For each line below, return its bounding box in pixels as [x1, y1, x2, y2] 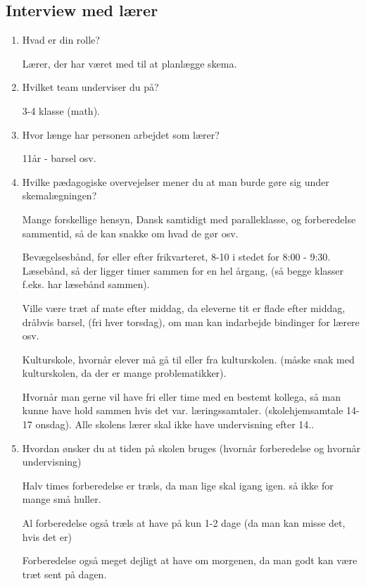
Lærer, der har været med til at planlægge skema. [22, 56, 237, 70]
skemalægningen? [22, 188, 97, 203]
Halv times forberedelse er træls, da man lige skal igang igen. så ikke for [22, 478, 334, 492]
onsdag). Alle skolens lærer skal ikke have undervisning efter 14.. [35, 417, 315, 432]
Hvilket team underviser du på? [22, 80, 159, 94]
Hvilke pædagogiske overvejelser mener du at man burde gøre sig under [22, 174, 329, 189]
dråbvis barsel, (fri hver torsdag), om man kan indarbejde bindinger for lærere [22, 314, 360, 329]
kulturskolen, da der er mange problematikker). [22, 366, 227, 380]
